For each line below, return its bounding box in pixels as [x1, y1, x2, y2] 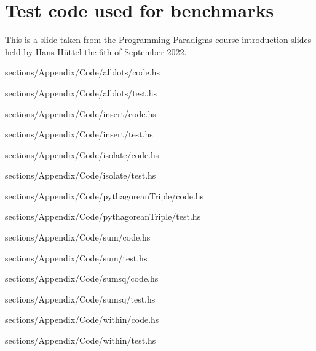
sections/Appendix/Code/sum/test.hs [5, 251, 148, 264]
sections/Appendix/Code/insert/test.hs [5, 128, 153, 141]
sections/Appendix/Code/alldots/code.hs [5, 66, 160, 79]
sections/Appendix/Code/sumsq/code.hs [5, 272, 159, 285]
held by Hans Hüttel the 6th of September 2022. [5, 45, 187, 58]
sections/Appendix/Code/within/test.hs [5, 334, 156, 347]
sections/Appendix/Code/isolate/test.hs [5, 169, 156, 182]
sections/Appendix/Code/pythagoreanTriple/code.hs [5, 189, 204, 202]
